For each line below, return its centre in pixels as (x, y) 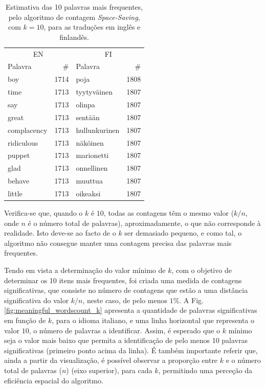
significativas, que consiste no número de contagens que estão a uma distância (126, 290)
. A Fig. (191, 300)
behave (18, 181)
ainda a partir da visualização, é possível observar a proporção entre (111, 360)
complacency (28, 130)
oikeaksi (88, 193)
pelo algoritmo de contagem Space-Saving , (74, 17)
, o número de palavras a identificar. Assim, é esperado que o (125, 330)
